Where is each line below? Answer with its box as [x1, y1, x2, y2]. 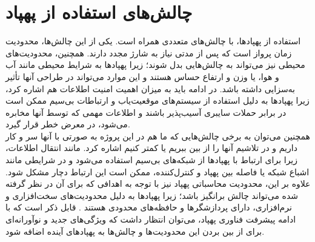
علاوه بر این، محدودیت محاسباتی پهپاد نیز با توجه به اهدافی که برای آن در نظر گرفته [5, 177, 311, 190]
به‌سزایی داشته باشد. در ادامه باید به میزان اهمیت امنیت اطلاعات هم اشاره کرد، [5, 82, 296, 95]
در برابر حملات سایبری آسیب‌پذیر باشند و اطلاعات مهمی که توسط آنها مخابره [5, 106, 287, 118]
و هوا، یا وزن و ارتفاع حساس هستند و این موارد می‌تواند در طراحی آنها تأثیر [5, 70, 279, 82]
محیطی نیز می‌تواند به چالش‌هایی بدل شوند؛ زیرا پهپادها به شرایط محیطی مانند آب [5, 58, 305, 71]
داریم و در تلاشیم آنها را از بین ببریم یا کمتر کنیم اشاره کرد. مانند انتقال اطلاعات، [5, 141, 297, 154]
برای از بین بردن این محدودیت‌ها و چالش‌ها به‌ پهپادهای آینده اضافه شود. [5, 224, 265, 237]
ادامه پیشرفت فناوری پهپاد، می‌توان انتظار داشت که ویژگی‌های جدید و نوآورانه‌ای [5, 213, 296, 226]
